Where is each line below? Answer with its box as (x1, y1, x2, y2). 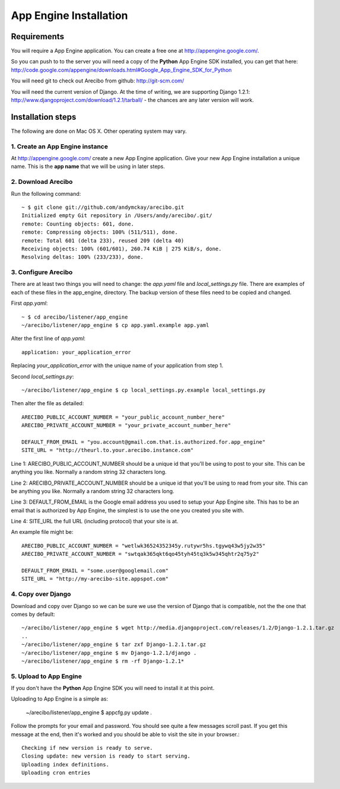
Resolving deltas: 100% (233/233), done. (21, 254, 144, 260)
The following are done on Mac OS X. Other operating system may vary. (11, 128, 187, 135)
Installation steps (11, 112, 77, 122)
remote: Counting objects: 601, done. (21, 220, 135, 227)
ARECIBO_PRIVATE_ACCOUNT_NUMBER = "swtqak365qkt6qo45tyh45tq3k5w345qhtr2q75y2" (21, 551, 259, 558)
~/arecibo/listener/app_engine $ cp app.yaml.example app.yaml (21, 322, 209, 329)
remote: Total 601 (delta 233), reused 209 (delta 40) (21, 237, 185, 244)
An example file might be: (11, 529, 74, 536)
